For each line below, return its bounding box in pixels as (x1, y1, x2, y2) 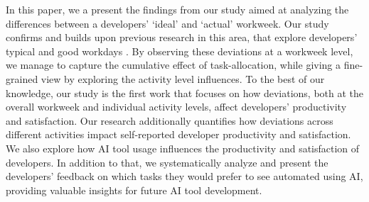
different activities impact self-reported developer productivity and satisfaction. (6, 127, 351, 142)
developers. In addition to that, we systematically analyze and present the (6, 155, 328, 169)
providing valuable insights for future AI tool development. (6, 182, 262, 197)
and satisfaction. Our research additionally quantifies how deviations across (6, 113, 333, 128)
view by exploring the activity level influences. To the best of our (41, 71, 325, 86)
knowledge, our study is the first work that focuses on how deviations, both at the (6, 85, 364, 100)
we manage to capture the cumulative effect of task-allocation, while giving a (6, 57, 341, 72)
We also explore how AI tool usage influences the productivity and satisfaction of (6, 140, 360, 155)
